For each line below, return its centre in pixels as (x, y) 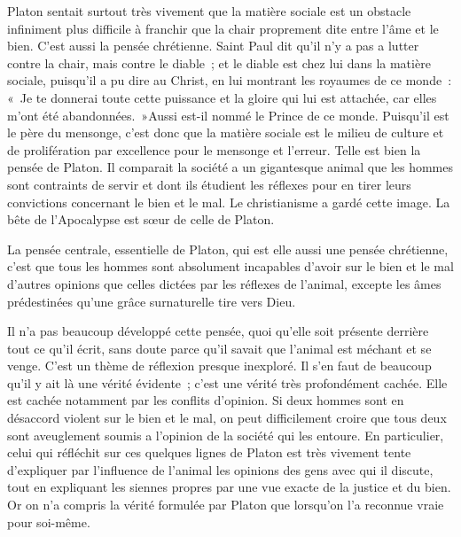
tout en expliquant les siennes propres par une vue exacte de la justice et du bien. (229, 487)
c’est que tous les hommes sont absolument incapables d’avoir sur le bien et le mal (230, 266)
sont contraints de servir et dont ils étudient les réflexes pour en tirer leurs (209, 184)
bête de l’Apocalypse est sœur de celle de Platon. (141, 219)
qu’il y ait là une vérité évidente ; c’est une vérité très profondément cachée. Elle (227, 382)
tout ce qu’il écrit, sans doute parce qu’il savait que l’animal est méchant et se (219, 348)
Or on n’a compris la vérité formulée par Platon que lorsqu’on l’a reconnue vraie (226, 505)
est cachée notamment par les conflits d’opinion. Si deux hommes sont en (206, 400)
